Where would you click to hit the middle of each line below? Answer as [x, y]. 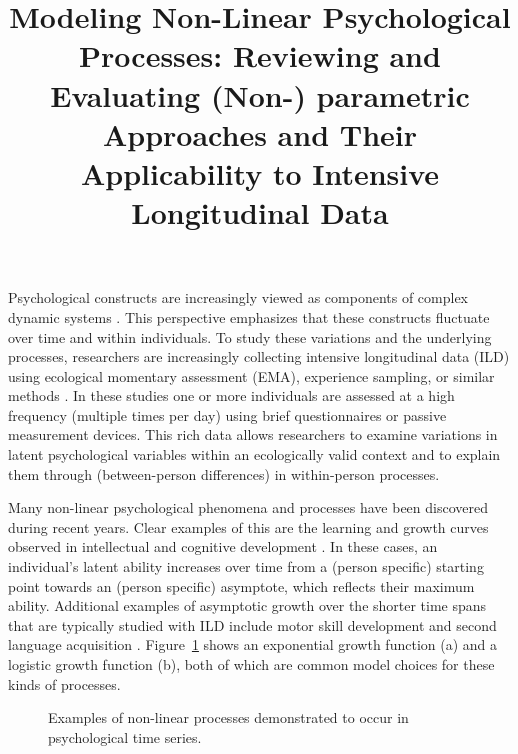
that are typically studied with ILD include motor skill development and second [252, 624]
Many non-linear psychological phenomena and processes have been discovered [248, 507]
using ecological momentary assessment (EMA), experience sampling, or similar [251, 375]
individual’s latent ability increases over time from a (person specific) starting [246, 566]
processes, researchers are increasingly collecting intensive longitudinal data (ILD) [259, 356]
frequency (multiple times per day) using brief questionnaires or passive [227, 414]
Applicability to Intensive [260, 172]
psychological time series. [125, 736]
